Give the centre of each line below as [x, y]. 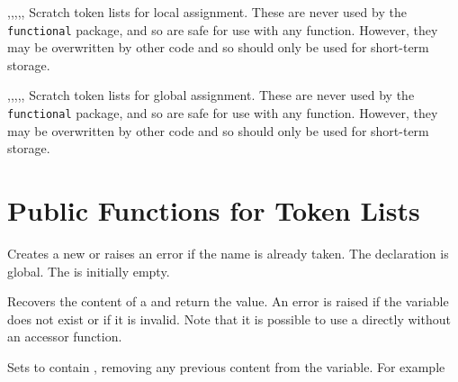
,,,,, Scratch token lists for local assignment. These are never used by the [207, 12]
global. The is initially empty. [89, 271]
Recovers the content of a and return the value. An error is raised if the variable [228, 301]
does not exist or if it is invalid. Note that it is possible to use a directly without [229, 318]
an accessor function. [65, 337]
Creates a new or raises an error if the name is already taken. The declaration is [228, 253]
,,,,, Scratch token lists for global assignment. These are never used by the [211, 95]
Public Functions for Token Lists [214, 210]
